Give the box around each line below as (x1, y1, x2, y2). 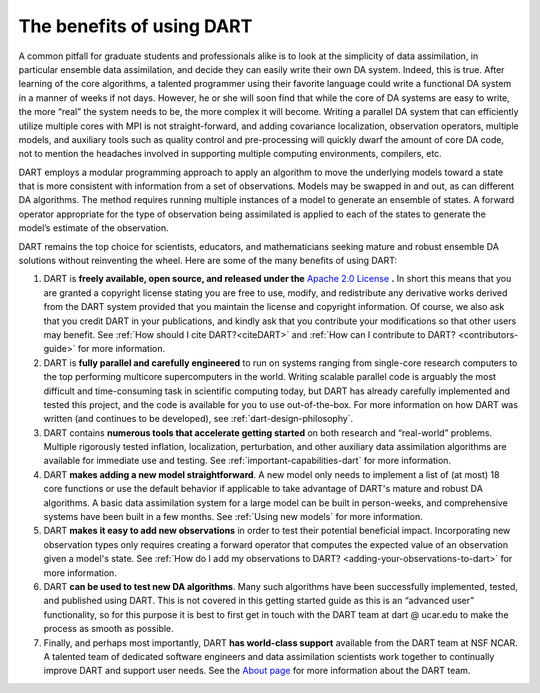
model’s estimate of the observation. (18, 222, 169, 234)
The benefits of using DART (18, 15, 253, 37)
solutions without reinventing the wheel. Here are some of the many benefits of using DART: (18, 255, 398, 267)
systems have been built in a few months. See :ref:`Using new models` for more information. (43, 511, 424, 523)
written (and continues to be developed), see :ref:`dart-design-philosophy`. (43, 413, 354, 425)
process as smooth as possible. (43, 623, 174, 635)
